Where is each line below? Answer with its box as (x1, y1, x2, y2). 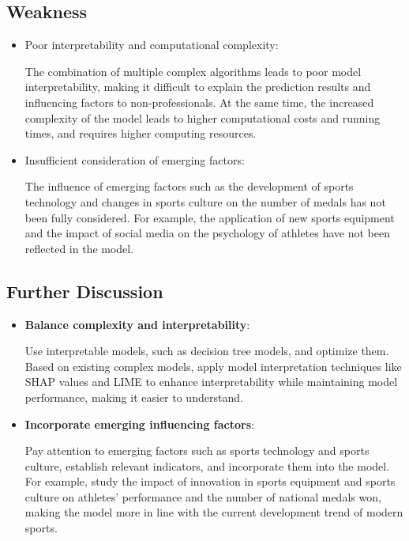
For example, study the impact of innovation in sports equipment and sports (24, 473, 396, 490)
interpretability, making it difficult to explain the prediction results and (24, 78, 371, 95)
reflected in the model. (24, 240, 134, 256)
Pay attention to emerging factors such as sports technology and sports (24, 442, 370, 459)
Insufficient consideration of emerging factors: (24, 151, 245, 168)
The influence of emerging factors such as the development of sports (24, 178, 354, 195)
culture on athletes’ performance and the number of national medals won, (24, 488, 381, 505)
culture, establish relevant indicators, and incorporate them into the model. (24, 457, 390, 474)
